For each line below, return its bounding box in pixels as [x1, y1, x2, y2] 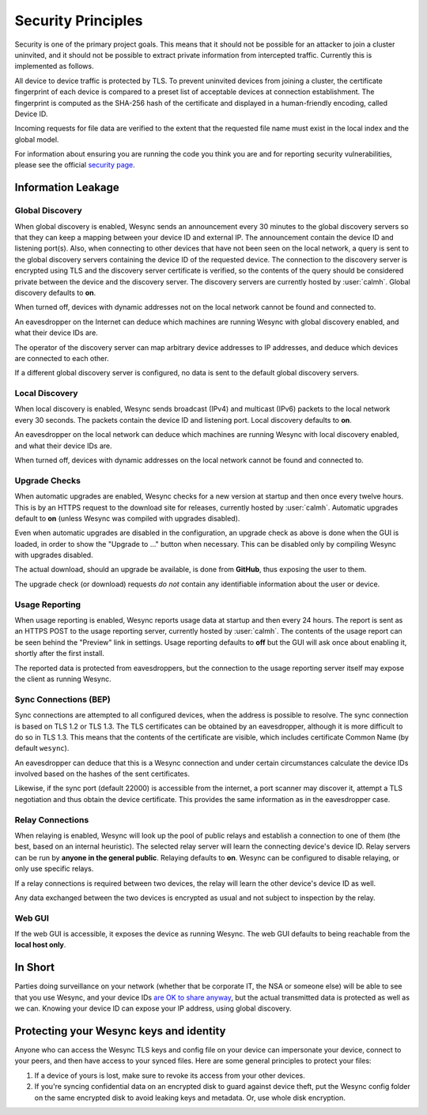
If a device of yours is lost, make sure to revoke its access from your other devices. [34, 1071, 305, 1080]
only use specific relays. [14, 864, 94, 873]
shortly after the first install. [14, 649, 104, 658]
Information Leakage [14, 181, 120, 194]
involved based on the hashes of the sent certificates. [14, 769, 190, 778]
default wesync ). [14, 744, 70, 753]
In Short [14, 961, 55, 974]
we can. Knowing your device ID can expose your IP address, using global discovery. [14, 1004, 292, 1013]
